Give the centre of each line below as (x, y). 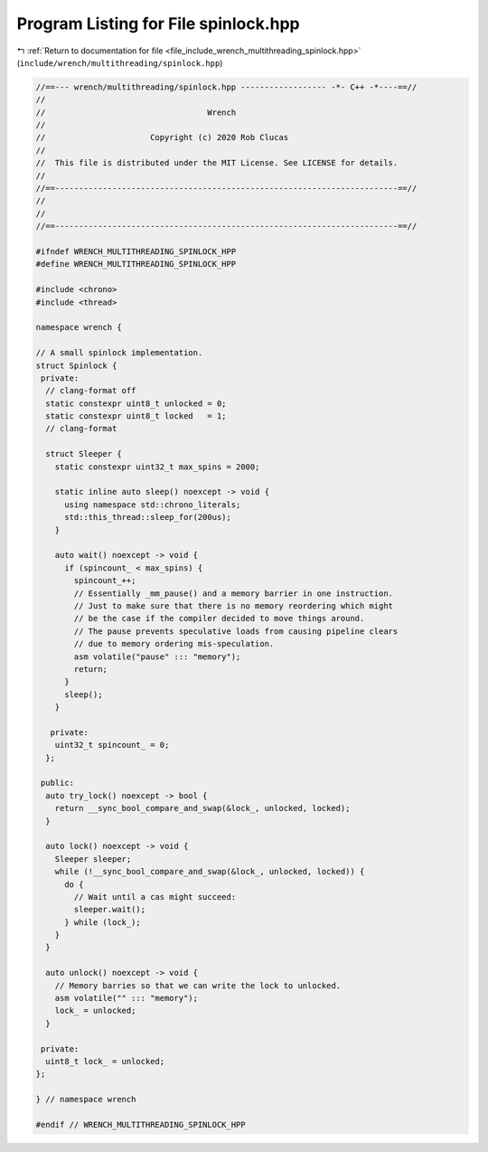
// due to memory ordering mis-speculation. (174, 644)
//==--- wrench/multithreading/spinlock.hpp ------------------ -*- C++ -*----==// (226, 87)
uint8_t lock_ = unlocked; (105, 1061)
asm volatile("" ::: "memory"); (127, 998)
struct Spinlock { (76, 365)
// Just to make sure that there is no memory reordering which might (233, 605)
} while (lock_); (103, 922)
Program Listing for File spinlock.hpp (158, 24)
